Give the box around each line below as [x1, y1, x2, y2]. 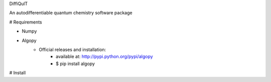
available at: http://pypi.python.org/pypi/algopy [56, 53, 153, 59]
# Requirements [9, 19, 42, 25]
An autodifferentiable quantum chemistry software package [9, 10, 132, 16]
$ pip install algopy [56, 60, 95, 66]
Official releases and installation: [39, 46, 106, 52]
